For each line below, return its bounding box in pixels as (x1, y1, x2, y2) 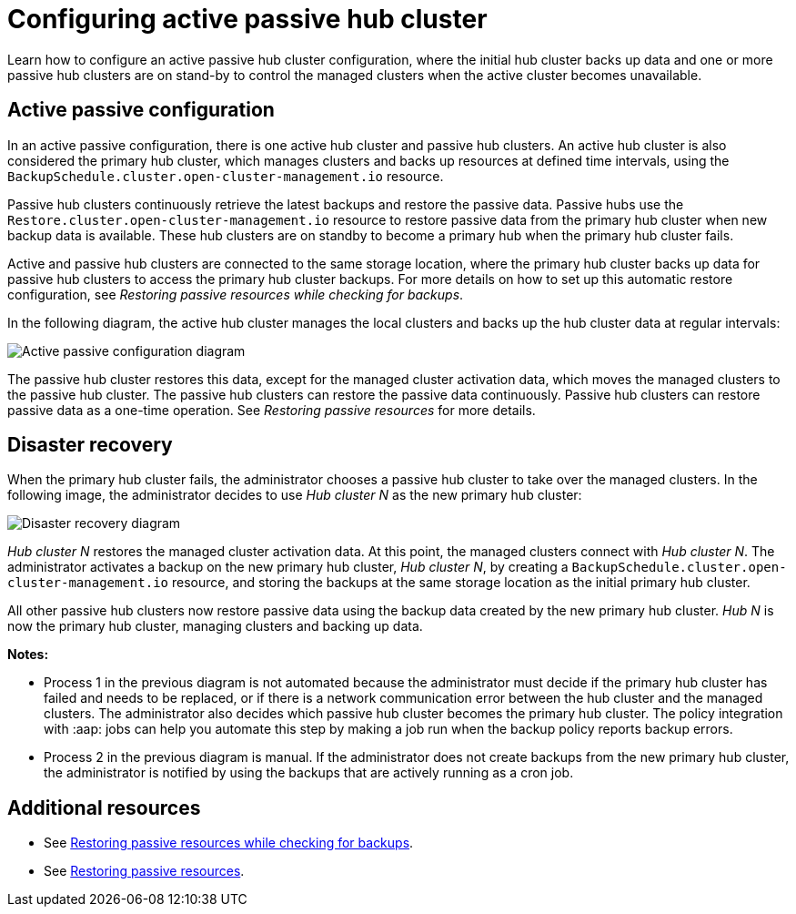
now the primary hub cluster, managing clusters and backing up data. (7, 618, 423, 635)
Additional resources (7, 796, 201, 819)
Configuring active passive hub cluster (7, 4, 488, 35)
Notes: (7, 646, 49, 663)
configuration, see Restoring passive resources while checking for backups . (7, 286, 464, 302)
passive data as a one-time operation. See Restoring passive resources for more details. (7, 401, 536, 418)
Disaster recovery (7, 433, 173, 457)
